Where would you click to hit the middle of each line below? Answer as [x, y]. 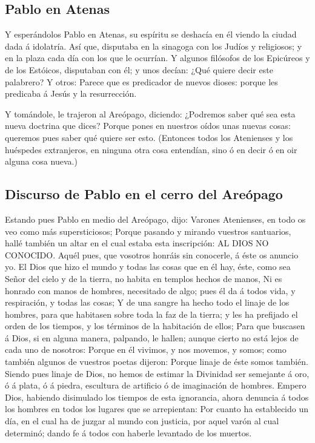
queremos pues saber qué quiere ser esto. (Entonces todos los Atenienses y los [149, 137]
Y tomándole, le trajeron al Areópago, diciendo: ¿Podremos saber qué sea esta [150, 113]
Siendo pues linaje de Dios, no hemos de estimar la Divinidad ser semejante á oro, [157, 373]
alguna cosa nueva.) [41, 161]
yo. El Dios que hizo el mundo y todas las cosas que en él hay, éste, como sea [148, 267]
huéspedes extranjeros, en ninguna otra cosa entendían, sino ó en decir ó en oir [151, 149]
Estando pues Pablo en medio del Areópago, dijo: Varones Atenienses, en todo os [155, 219]
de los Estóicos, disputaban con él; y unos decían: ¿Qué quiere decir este [139, 69]
